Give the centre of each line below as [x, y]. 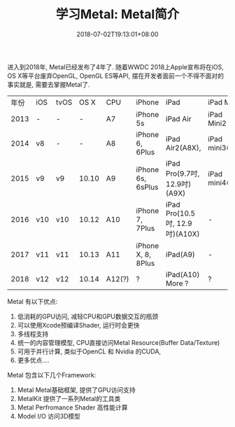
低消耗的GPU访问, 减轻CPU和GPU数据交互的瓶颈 [88, 316]
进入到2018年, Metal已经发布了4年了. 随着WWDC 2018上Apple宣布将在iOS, [115, 66]
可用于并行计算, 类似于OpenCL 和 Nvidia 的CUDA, [89, 351]
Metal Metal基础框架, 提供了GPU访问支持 [76, 390]
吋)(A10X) [183, 234]
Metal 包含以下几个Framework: [52, 374]
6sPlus [147, 187]
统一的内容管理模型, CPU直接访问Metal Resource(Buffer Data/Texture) [119, 342]
